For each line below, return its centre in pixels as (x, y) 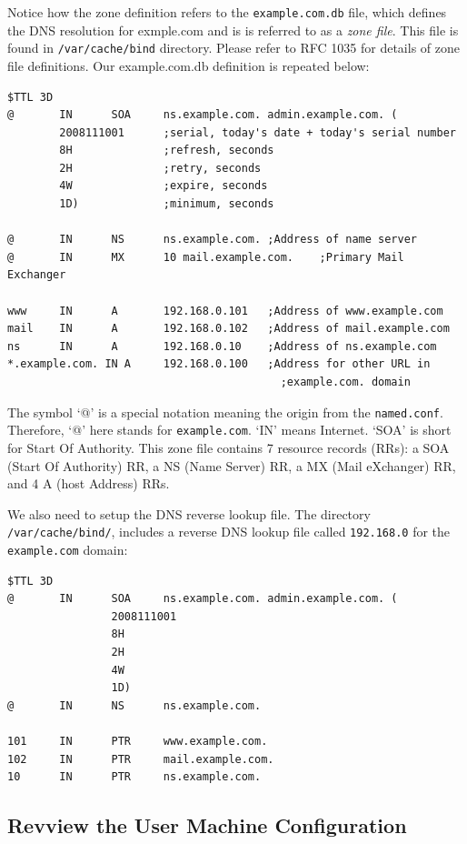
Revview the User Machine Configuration (207, 825)
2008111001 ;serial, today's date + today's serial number (258, 132)
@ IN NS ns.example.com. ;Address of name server (213, 240)
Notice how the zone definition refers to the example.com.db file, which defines (227, 12)
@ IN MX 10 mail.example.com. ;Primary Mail (206, 257)
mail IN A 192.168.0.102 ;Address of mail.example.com (229, 329)
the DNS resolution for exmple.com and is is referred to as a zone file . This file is (233, 30)
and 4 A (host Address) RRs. (89, 483)
